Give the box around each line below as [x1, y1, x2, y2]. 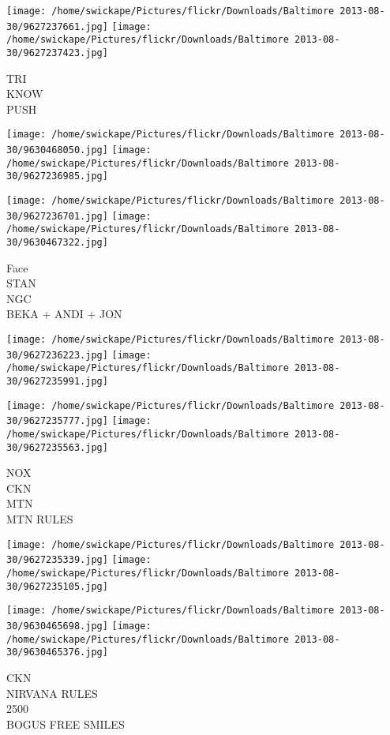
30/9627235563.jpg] [6, 441, 108, 453]
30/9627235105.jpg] [6, 580, 108, 592]
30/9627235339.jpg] [6, 554, 108, 566]
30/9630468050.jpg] [6, 144, 108, 156]
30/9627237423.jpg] [6, 47, 108, 58]
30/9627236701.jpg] [6, 210, 108, 222]
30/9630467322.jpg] [6, 237, 108, 248]
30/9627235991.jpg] [6, 376, 108, 387]
